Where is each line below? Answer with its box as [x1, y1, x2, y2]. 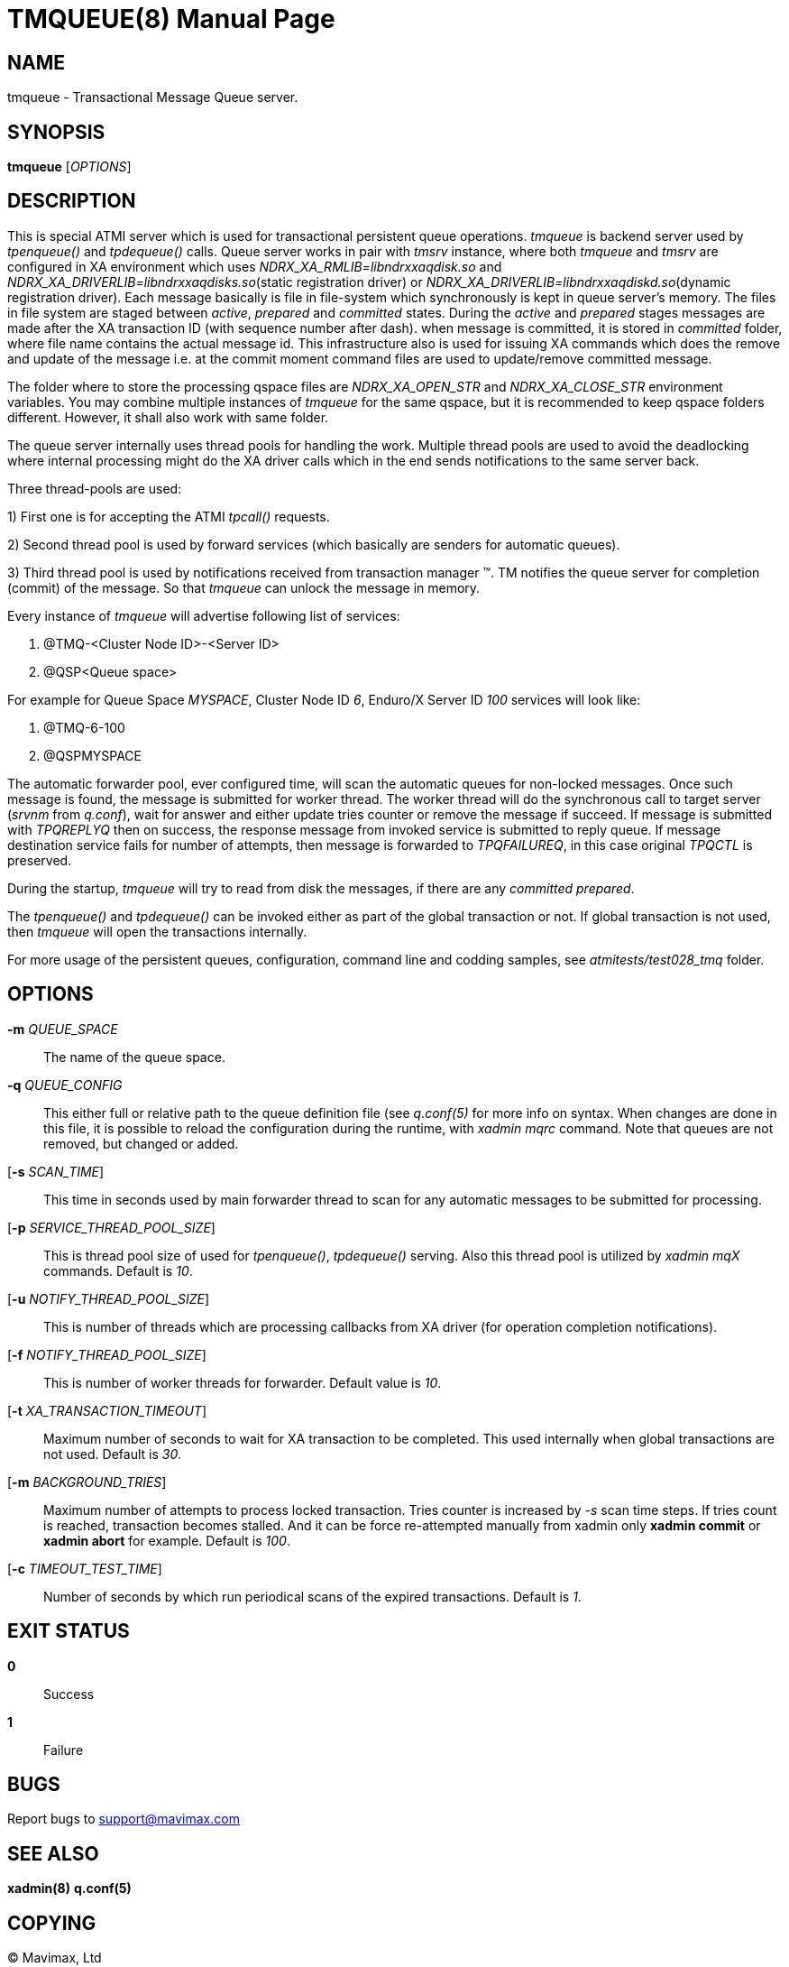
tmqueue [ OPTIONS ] [7, 159, 132, 175]
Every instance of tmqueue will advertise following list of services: [7, 607, 400, 623]
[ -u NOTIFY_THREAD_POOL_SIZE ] [7, 1290, 209, 1307]
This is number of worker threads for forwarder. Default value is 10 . [43, 1374, 442, 1390]
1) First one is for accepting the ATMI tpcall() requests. [7, 508, 330, 524]
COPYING [7, 1911, 96, 1935]
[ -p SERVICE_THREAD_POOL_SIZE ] [7, 1219, 216, 1235]
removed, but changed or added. [43, 1135, 239, 1151]
